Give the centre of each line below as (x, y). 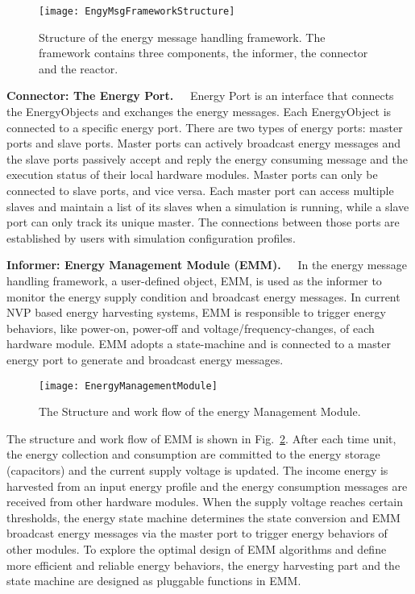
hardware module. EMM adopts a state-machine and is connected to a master (199, 344)
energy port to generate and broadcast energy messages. (145, 359)
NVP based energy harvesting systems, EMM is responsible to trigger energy (197, 312)
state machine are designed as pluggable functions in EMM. (154, 581)
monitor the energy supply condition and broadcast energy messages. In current (203, 296)
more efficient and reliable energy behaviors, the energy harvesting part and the (203, 565)
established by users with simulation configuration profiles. (151, 237)
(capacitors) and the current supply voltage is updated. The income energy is (197, 469)
